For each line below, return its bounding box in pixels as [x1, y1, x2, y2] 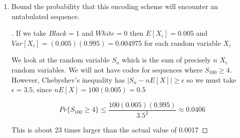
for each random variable [144, 37, 221, 48]
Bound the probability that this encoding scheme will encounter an [11, 1, 218, 11]
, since [33, 84, 52, 95]
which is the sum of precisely [122, 54, 211, 65]
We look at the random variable [11, 54, 110, 65]
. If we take [11, 28, 47, 38]
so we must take [187, 74, 236, 85]
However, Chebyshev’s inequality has [11, 74, 125, 85]
